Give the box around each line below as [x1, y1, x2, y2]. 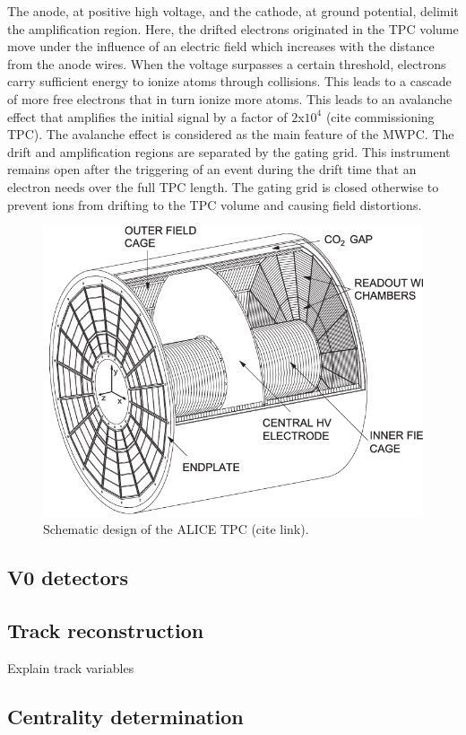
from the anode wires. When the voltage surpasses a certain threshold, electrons [7, 54, 446, 73]
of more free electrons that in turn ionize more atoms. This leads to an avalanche [7, 89, 453, 108]
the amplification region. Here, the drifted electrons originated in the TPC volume [7, 19, 459, 38]
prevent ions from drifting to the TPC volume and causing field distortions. [7, 195, 422, 214]
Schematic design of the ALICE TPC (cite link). [43, 520, 309, 538]
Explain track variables [7, 659, 134, 677]
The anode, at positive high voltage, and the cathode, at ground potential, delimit [7, 2, 459, 20]
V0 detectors [7, 564, 128, 591]
